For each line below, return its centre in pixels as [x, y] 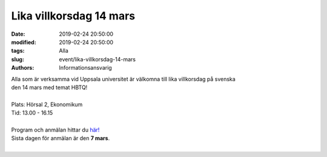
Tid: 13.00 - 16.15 [32, 113]
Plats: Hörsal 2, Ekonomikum [47, 104]
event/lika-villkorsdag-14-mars [97, 59]
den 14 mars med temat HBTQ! [49, 87]
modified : [24, 42]
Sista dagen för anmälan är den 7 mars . [61, 138]
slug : [18, 59]
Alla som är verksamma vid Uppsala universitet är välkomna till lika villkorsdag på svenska [123, 79]
